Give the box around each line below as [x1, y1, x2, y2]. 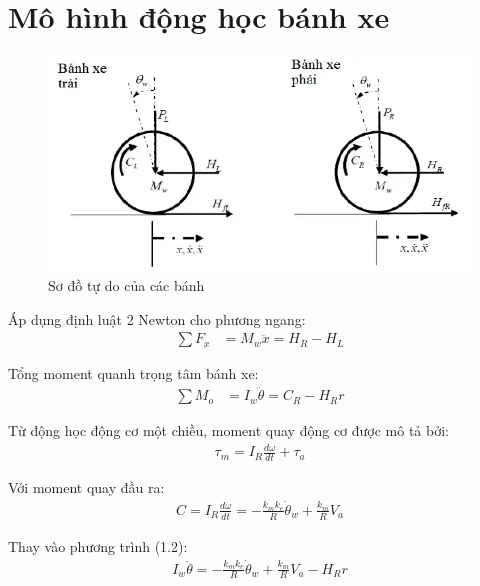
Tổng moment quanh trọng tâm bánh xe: [8, 363, 259, 384]
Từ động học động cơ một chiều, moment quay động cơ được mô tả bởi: [8, 420, 449, 441]
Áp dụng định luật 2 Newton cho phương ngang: [8, 308, 306, 329]
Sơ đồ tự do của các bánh [48, 275, 205, 296]
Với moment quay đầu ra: [8, 477, 165, 498]
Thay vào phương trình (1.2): [8, 535, 188, 556]
